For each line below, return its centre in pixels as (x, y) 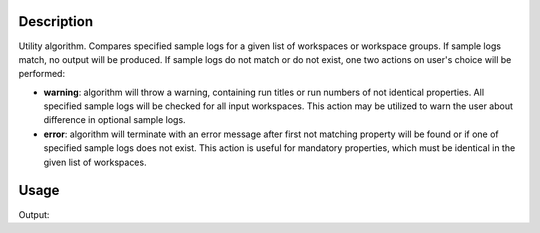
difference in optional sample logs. (114, 120)
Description (56, 21)
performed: (41, 74)
